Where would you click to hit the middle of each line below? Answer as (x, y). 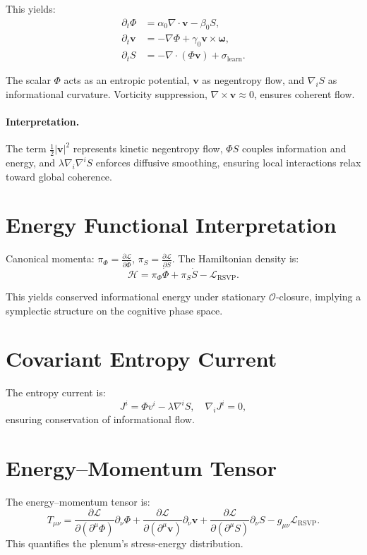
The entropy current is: (56, 392)
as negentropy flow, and (253, 80)
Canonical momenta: (50, 258)
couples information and (294, 148)
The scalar (28, 80)
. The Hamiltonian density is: (235, 258)
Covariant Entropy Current (142, 359)
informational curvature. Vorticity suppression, (107, 93)
